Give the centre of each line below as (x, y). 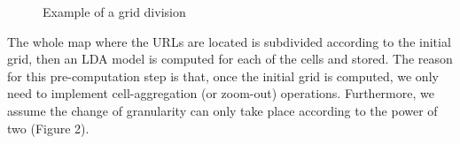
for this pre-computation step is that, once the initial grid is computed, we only (223, 76)
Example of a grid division (114, 11)
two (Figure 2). (48, 128)
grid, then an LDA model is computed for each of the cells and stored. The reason (230, 59)
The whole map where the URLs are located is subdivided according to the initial (229, 41)
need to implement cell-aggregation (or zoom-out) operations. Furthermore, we (221, 93)
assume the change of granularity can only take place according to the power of (222, 110)
